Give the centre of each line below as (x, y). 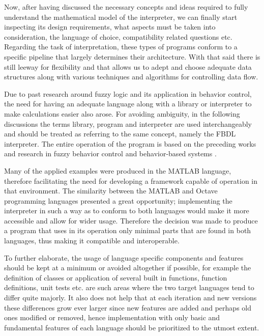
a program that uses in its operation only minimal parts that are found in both (128, 230)
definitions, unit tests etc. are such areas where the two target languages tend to (129, 287)
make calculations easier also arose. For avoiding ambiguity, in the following (122, 113)
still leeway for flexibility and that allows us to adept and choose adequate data (128, 66)
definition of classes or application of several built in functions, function (116, 277)
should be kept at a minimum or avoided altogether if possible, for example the (128, 268)
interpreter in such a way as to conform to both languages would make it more (127, 211)
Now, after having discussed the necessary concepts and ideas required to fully (126, 7)
